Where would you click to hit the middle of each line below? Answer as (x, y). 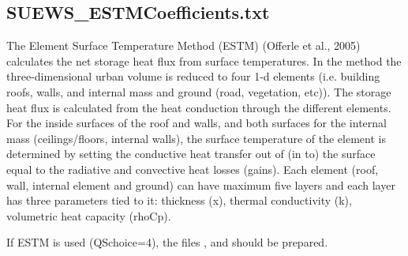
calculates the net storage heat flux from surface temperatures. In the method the (204, 60)
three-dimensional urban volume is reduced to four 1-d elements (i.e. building (193, 76)
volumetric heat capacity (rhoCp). (89, 215)
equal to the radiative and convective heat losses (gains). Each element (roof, (193, 169)
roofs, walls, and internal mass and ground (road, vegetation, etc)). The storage (199, 91)
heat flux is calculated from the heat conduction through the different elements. (199, 107)
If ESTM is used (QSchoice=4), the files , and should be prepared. (167, 242)
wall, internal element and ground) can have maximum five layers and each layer (201, 184)
